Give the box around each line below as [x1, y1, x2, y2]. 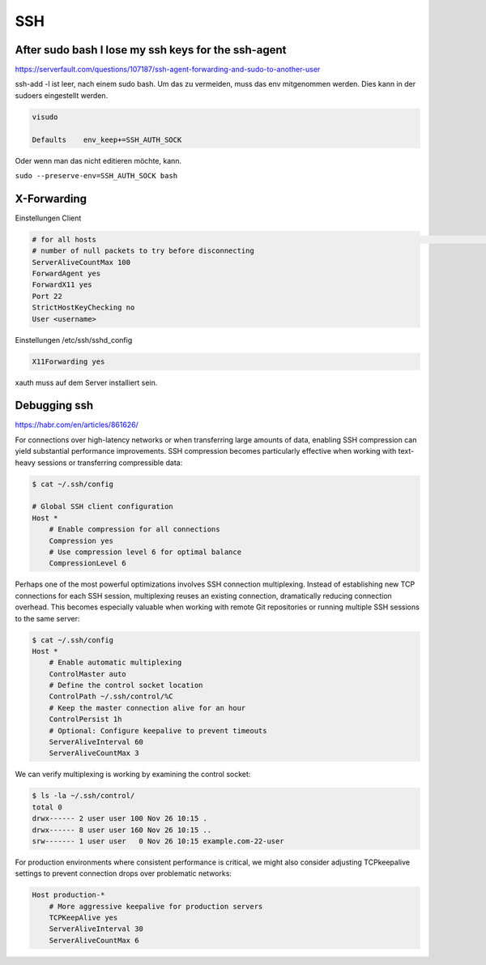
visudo [32, 112, 58, 122]
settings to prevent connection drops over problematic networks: [15, 869, 232, 878]
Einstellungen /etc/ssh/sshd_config [15, 335, 133, 344]
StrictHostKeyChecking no [32, 303, 135, 312]
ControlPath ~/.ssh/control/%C [49, 692, 173, 701]
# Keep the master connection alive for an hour [49, 703, 246, 712]
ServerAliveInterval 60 [49, 737, 143, 747]
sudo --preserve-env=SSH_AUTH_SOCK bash [15, 171, 178, 180]
